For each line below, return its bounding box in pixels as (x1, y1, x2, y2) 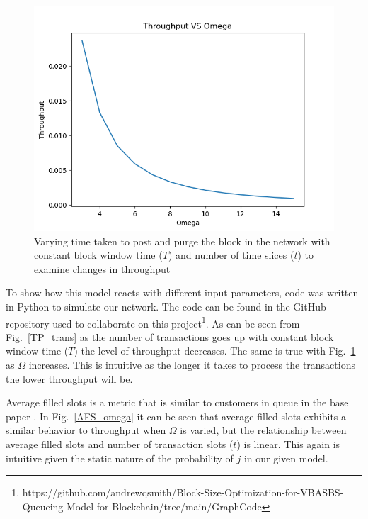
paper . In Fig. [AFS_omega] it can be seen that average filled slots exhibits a (6, 408, 347, 423)
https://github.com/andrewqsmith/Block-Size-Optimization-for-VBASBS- (22, 485, 344, 500)
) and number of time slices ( (168, 247, 294, 262)
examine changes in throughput (34, 261, 171, 276)
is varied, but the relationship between (180, 423, 347, 437)
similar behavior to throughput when (6, 423, 166, 437)
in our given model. (243, 450, 328, 465)
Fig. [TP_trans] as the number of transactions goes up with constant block (6, 329, 334, 344)
